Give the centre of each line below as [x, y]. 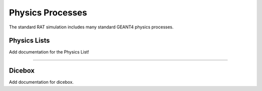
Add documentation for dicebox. [41, 82]
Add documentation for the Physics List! [49, 52]
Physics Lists [30, 41]
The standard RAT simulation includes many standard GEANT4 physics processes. [91, 27]
